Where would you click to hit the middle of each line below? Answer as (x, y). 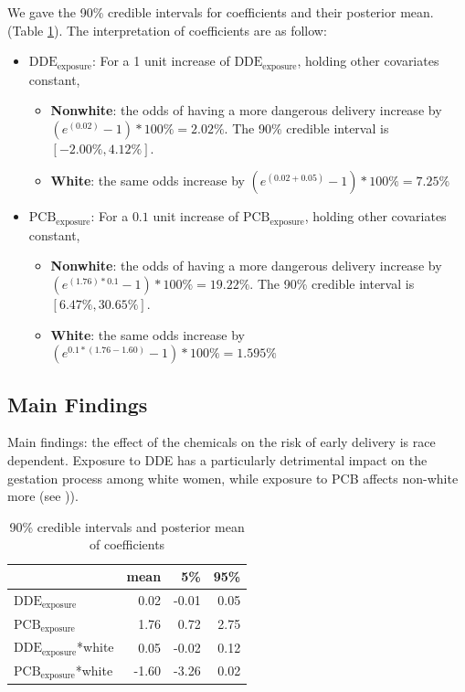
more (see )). (43, 496)
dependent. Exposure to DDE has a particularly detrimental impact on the (217, 460)
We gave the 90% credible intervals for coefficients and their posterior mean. (221, 12)
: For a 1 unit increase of (161, 61)
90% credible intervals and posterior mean (127, 526)
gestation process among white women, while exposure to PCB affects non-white (233, 478)
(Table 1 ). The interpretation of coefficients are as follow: (167, 30)
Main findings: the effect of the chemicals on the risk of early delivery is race (222, 442)
